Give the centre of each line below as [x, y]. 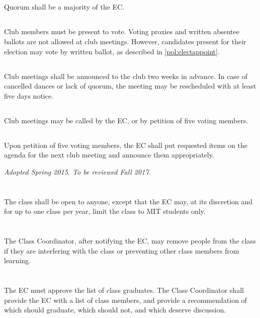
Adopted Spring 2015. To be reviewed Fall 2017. [77, 171]
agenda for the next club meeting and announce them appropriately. [109, 155]
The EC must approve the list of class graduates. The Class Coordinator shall [124, 290]
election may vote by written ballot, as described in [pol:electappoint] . [112, 51]
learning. [17, 260]
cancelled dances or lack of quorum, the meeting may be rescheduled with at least [130, 86]
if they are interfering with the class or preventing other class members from [122, 250]
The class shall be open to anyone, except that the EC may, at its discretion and [128, 201]
